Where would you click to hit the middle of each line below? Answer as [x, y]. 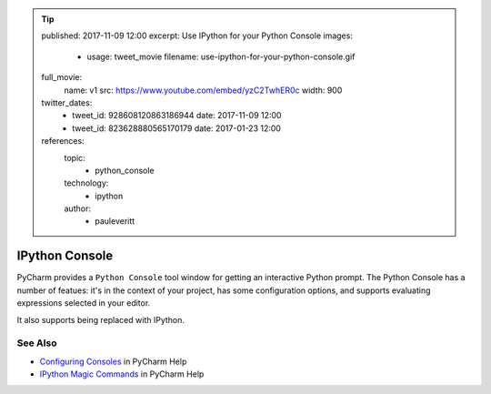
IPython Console [65, 256]
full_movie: [61, 77]
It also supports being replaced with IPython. [101, 319]
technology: [86, 183]
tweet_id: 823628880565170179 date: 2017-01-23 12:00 [177, 128]
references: [63, 141]
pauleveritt [115, 221]
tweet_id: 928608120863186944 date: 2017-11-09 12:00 [177, 116]
